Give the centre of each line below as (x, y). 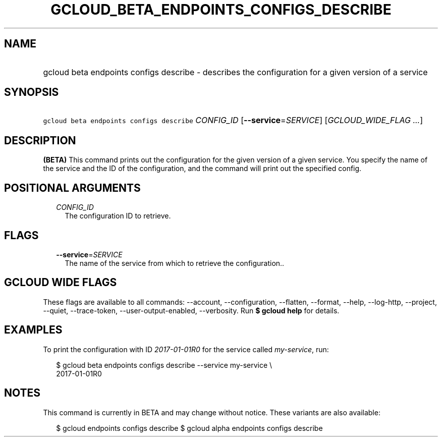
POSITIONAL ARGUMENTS (72, 188)
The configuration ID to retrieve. (118, 216)
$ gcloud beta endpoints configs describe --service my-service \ (164, 365)
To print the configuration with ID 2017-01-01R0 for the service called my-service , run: (186, 349)
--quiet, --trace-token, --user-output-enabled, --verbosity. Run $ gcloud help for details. (191, 310)
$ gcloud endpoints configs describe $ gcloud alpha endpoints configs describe (189, 428)
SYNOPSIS (32, 92)
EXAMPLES (33, 330)
